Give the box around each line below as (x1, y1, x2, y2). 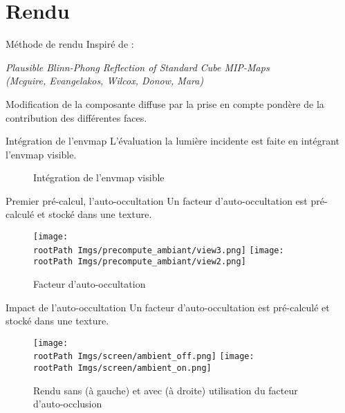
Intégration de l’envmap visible (33, 170, 165, 185)
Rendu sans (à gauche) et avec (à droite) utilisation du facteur (33, 383, 298, 397)
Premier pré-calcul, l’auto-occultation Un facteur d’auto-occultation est (6, 193, 308, 208)
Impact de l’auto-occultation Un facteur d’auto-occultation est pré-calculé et (6, 300, 330, 314)
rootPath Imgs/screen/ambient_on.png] (33, 363, 212, 374)
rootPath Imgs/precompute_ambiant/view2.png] (33, 257, 246, 267)
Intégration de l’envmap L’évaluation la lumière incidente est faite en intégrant (6, 134, 340, 148)
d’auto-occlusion (33, 396, 102, 411)
